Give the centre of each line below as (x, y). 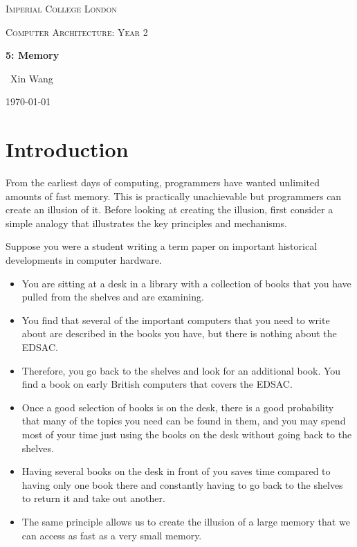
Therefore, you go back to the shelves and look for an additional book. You (181, 370)
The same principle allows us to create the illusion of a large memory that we (186, 521)
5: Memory (33, 55)
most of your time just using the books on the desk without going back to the (187, 434)
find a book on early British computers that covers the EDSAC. (157, 384)
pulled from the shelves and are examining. (113, 297)
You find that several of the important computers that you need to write (176, 320)
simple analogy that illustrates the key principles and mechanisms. (146, 223)
